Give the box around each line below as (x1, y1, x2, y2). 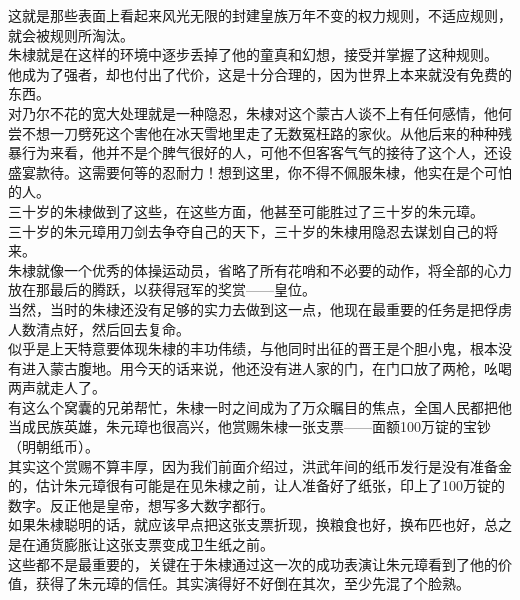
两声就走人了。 (8, 377, 106, 398)
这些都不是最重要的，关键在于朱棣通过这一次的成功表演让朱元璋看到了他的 (8, 553, 498, 574)
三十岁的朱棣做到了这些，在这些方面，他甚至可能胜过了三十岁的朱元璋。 (8, 200, 484, 221)
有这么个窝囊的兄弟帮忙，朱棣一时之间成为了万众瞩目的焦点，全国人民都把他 (8, 396, 512, 417)
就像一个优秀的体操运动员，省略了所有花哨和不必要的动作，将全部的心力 (35, 259, 512, 280)
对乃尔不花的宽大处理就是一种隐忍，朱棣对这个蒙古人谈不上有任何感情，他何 (8, 102, 512, 123)
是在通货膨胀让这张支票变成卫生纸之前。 (8, 534, 274, 555)
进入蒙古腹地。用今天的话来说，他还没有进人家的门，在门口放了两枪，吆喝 (21, 357, 512, 378)
